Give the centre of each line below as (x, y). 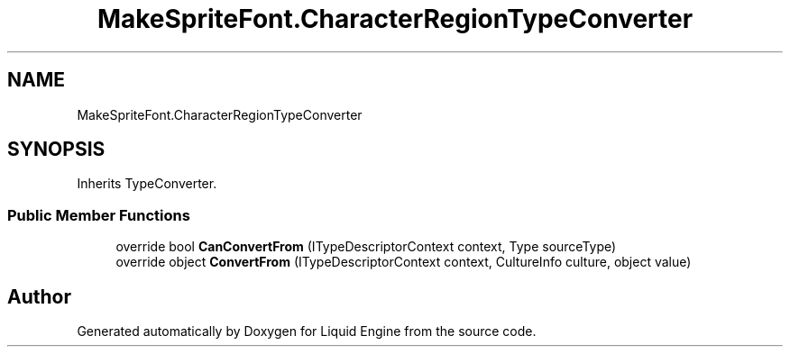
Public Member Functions (99, 215)
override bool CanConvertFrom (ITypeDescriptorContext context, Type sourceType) (366, 247)
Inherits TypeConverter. (147, 184)
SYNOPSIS (56, 150)
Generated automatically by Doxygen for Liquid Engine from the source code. (307, 331)
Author (39, 296)
